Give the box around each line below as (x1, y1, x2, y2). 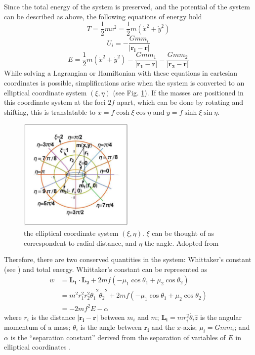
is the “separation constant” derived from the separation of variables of (10, 332, 226, 342)
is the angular (200, 311, 242, 322)
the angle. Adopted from (144, 237, 219, 248)
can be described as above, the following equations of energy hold (4, 11, 202, 21)
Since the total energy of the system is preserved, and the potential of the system (4, 1, 250, 11)
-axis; (181, 321, 197, 332)
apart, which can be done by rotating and (117, 97, 244, 107)
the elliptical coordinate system (24, 228, 119, 238)
